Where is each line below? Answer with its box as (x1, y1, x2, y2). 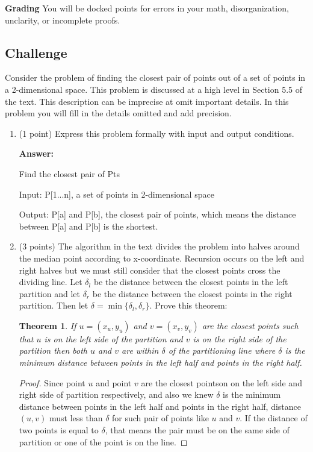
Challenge (5, 43, 67, 61)
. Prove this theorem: (149, 299, 228, 312)
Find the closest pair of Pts (19, 167, 120, 180)
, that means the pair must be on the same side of (105, 424, 290, 436)
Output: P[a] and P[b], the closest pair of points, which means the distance (19, 208, 296, 221)
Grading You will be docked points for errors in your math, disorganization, (5, 2, 289, 14)
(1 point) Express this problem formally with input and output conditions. (19, 127, 294, 139)
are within (122, 344, 159, 357)
